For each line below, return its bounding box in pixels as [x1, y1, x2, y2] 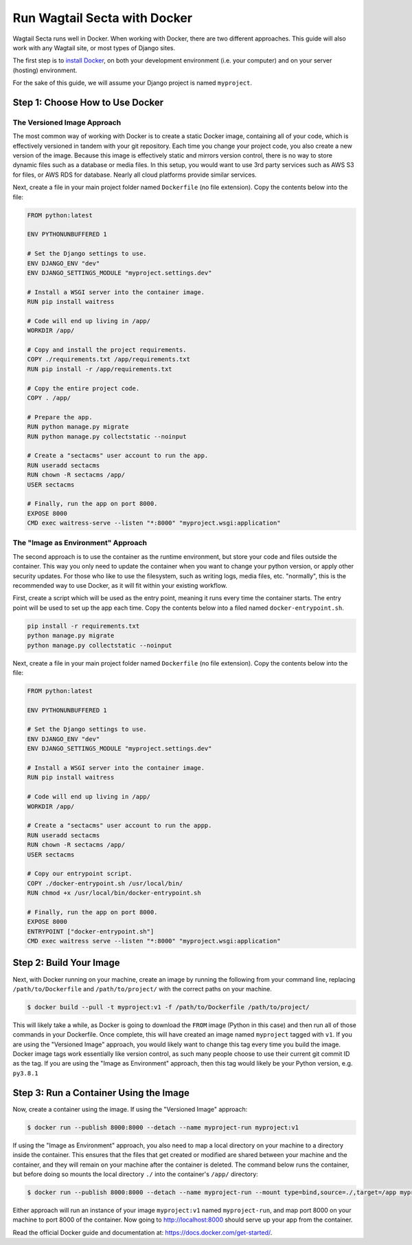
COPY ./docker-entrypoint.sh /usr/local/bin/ [27, 879, 183, 887]
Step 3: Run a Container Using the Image [12, 1087, 190, 1099]
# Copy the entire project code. [27, 384, 140, 392]
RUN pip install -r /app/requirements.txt [27, 365, 172, 373]
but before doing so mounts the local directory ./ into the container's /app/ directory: [12, 1169, 259, 1178]
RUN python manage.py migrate [27, 423, 129, 431]
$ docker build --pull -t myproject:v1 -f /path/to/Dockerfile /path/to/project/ [27, 1003, 310, 1011]
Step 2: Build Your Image [12, 957, 120, 969]
